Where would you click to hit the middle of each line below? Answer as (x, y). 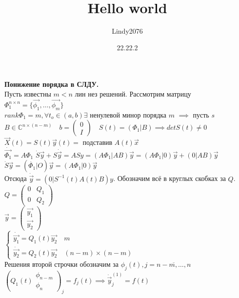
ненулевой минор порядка (128, 115)
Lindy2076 (127, 31)
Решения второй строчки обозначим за (61, 264)
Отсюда (16, 178)
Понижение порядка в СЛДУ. (52, 84)
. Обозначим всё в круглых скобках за (169, 178)
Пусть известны (28, 93)
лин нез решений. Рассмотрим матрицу (133, 93)
